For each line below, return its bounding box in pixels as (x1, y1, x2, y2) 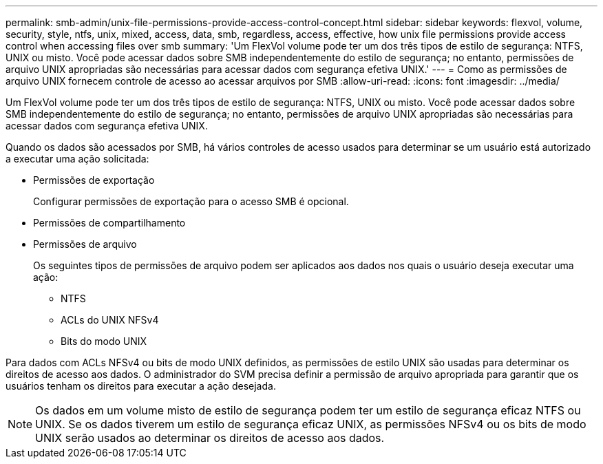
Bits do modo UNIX (61, 335, 147, 347)
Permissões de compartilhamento (33, 217, 186, 229)
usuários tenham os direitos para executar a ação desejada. (6, 380, 276, 392)
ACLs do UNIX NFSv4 (61, 314, 159, 326)
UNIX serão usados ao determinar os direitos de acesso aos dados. (35, 431, 385, 445)
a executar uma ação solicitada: (6, 153, 149, 165)
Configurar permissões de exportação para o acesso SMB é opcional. (33, 196, 349, 207)
